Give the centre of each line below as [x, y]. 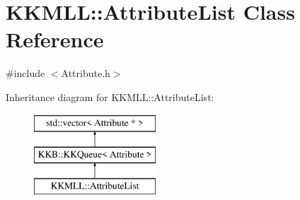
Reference [55, 39]
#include [25, 73]
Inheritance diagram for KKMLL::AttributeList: [110, 96]
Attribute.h [86, 73]
